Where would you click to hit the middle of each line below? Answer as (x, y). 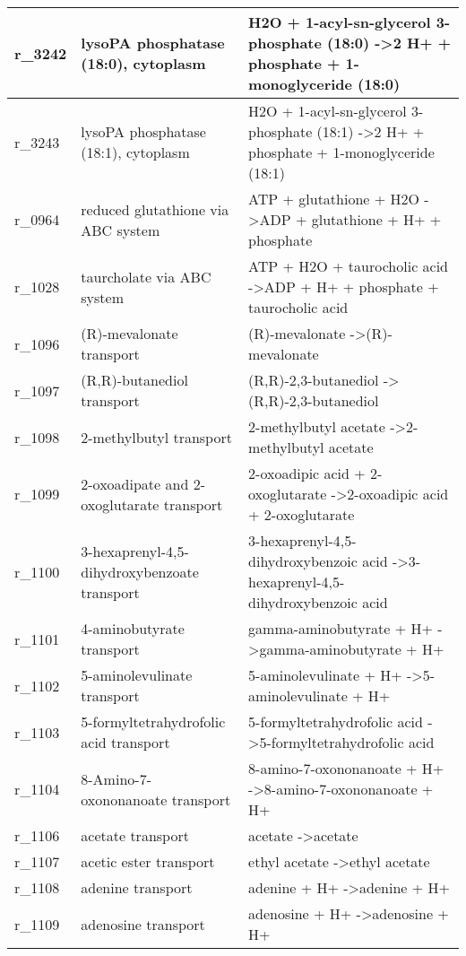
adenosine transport (143, 924)
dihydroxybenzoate (140, 571)
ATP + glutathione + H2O (334, 199)
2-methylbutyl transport (156, 437)
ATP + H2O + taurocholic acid (349, 266)
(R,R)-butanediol (134, 380)
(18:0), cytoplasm (143, 63)
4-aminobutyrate (133, 628)
